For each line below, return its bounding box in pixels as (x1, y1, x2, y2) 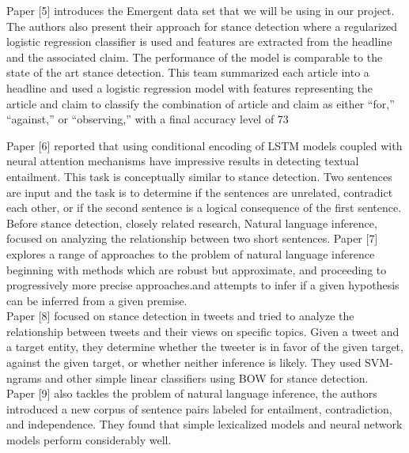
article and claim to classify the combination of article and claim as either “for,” (6, 95, 395, 111)
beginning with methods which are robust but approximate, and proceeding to (6, 261, 387, 277)
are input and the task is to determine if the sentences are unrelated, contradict (6, 183, 393, 200)
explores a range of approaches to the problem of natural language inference (6, 245, 375, 262)
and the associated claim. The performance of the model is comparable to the (6, 48, 383, 65)
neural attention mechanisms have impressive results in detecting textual (6, 153, 359, 169)
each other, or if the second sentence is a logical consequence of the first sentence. (6, 199, 402, 216)
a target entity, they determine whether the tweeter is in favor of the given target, (6, 338, 403, 355)
